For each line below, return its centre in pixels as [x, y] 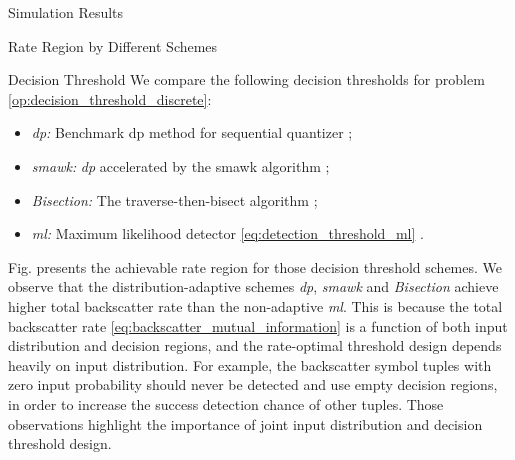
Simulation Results [66, 12]
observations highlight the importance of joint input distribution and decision [245, 423]
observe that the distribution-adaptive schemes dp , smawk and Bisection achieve [253, 286]
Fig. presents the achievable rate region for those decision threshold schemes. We [255, 266]
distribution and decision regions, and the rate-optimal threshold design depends [255, 345]
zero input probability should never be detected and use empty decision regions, [253, 384]
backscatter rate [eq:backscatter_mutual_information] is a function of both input [258, 325]
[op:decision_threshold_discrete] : [110, 98]
